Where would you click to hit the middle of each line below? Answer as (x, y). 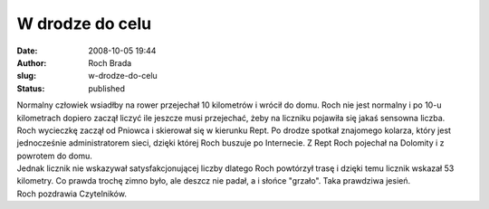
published (107, 88)
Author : (32, 62)
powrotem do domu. (54, 156)
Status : (31, 88)
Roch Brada (110, 62)
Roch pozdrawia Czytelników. (72, 194)
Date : (27, 51)
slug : (26, 76)
